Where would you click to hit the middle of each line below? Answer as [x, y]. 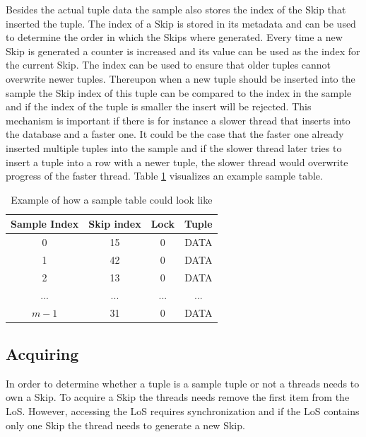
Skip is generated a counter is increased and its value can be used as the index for [183, 51]
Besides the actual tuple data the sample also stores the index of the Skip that [176, 9]
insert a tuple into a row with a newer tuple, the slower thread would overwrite [177, 162]
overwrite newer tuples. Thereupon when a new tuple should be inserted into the [181, 78]
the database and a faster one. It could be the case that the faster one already [175, 134]
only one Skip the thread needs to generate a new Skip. [125, 425]
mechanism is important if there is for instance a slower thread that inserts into [178, 120]
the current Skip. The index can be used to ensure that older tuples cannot [169, 65]
